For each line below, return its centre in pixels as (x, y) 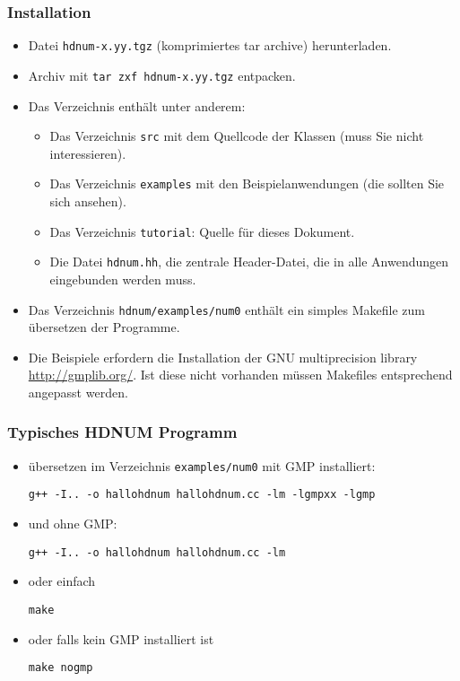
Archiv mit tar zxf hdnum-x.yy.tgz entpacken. (162, 75)
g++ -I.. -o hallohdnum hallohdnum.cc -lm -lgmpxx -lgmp (202, 495)
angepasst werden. (78, 392)
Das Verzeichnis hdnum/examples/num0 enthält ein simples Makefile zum (226, 309)
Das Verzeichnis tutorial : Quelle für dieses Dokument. (202, 231)
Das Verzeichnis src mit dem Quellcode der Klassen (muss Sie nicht (237, 136)
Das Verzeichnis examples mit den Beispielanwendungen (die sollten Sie (247, 183)
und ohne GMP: (73, 524)
